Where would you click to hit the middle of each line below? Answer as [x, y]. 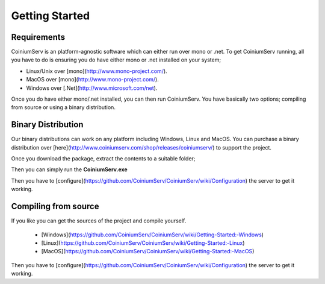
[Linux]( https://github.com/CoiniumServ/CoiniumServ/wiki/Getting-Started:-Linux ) [143, 243]
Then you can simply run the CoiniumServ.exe [69, 169]
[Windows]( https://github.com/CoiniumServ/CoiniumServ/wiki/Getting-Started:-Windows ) [153, 235]
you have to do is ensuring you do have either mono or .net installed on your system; [116, 60]
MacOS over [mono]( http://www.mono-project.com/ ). [92, 80]
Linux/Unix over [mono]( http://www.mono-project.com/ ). [97, 71]
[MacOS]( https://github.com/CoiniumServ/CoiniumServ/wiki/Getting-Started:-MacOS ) [148, 251]
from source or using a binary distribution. [63, 107]
